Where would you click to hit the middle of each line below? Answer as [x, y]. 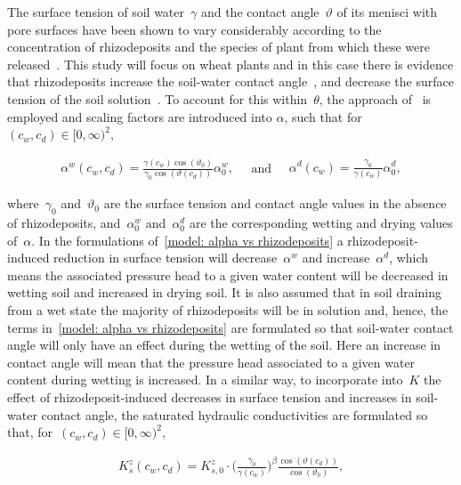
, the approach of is [375, 98]
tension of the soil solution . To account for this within [158, 98]
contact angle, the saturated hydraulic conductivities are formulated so [235, 414]
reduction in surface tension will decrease [166, 258]
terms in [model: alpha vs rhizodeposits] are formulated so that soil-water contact [230, 327]
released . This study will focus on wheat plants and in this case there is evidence [230, 64]
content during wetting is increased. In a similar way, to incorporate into [205, 380]
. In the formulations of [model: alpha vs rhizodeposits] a [187, 240]
